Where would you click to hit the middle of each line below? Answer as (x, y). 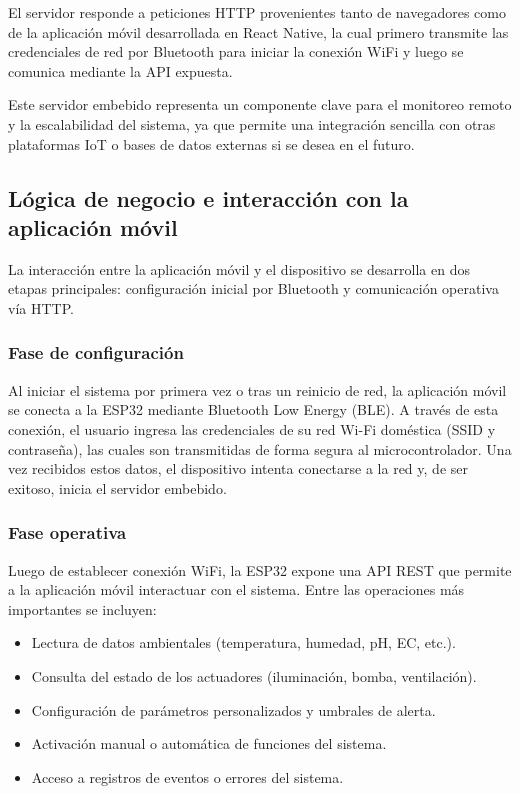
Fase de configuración (96, 352)
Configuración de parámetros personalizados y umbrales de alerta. (233, 709)
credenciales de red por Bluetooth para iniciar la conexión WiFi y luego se (236, 51)
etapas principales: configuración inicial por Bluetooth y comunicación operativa (253, 288)
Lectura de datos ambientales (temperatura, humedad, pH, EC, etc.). (243, 642)
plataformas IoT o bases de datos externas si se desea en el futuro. (211, 143)
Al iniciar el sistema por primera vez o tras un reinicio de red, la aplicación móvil (257, 389)
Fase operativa (67, 532)
